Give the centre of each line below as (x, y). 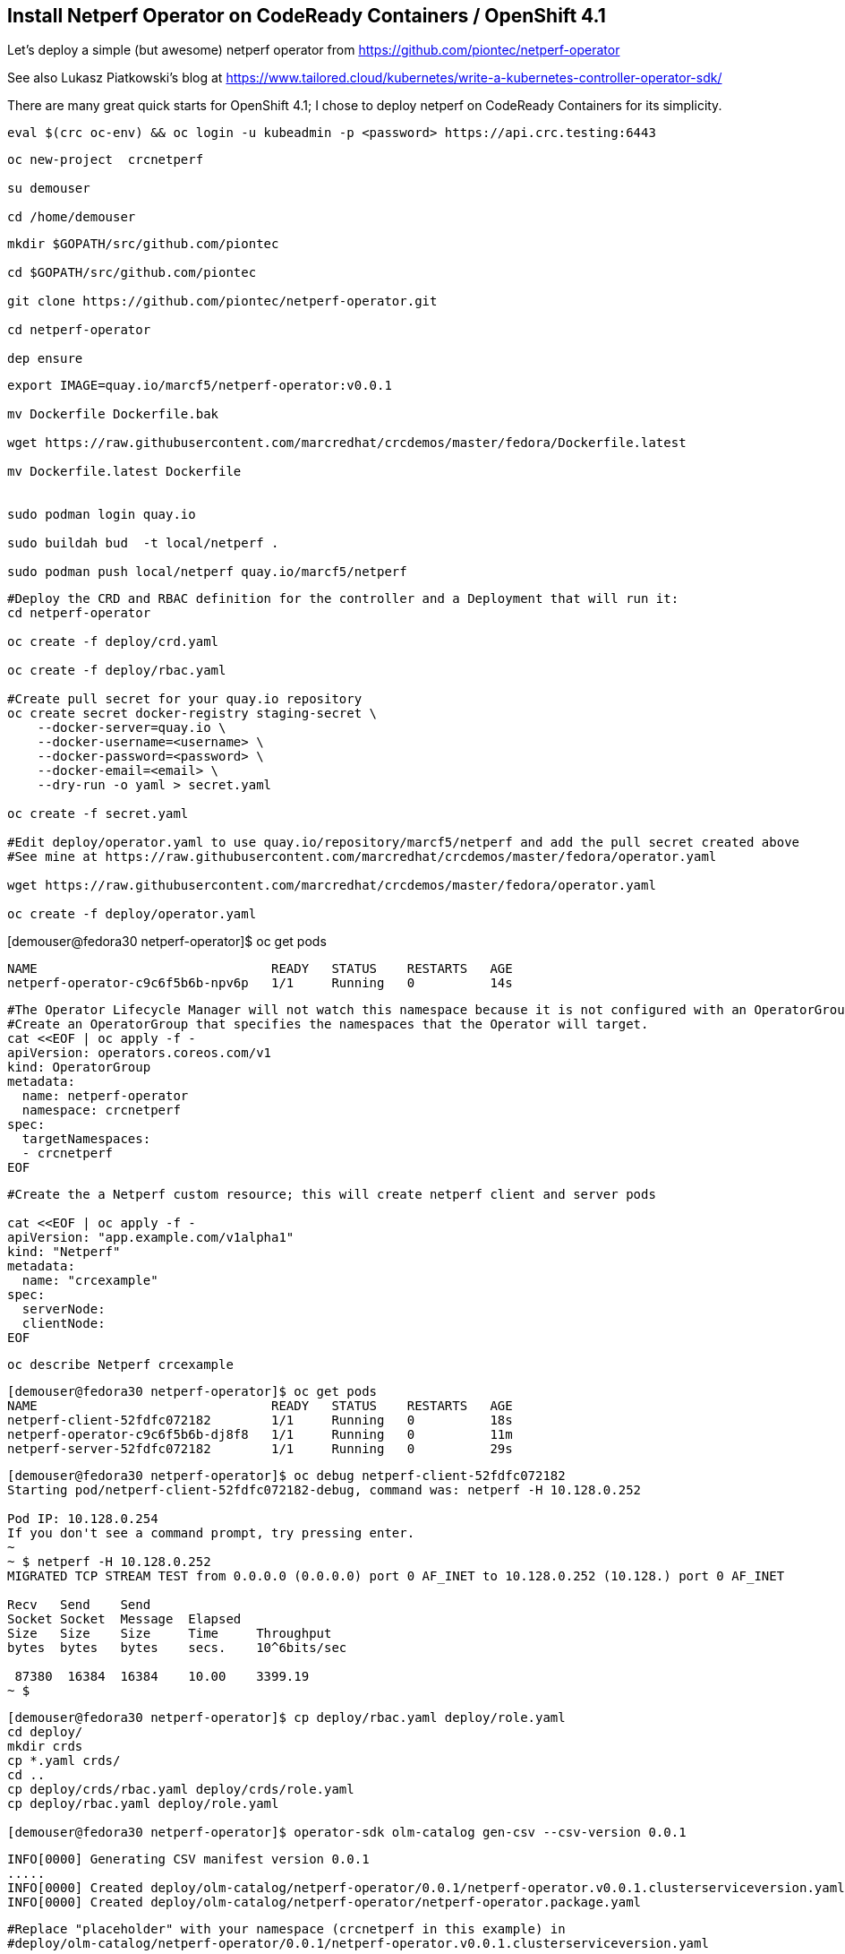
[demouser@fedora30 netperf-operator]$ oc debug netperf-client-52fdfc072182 (286, 1476)
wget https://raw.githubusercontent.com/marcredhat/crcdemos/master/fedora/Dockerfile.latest (347, 443)
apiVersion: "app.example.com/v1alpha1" (151, 1238)
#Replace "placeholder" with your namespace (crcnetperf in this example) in (286, 1929)
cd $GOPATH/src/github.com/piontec (132, 273)
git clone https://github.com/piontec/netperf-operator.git (222, 301)
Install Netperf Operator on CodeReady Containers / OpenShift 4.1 (307, 16)
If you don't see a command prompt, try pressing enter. (211, 1533)
